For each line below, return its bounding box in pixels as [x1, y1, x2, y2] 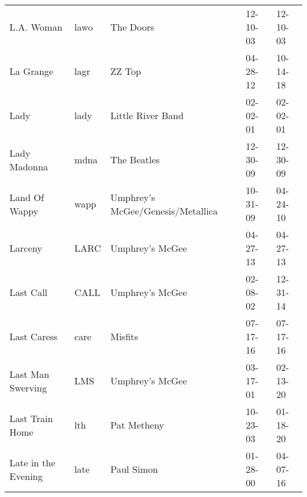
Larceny [9, 241, 43, 255]
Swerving [9, 380, 47, 394]
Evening [9, 469, 43, 483]
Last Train [9, 411, 53, 425]
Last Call [9, 285, 48, 299]
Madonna [9, 159, 48, 173]
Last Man [9, 367, 50, 381]
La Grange [9, 64, 54, 78]
